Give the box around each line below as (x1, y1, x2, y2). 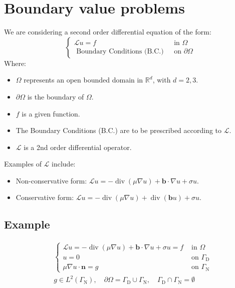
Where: (4, 57, 26, 68)
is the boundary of (27, 91, 84, 101)
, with (152, 74, 171, 85)
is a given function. (22, 108, 80, 118)
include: (52, 158, 76, 169)
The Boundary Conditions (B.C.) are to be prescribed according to (16, 125, 222, 135)
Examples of (4, 158, 42, 169)
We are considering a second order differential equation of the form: (4, 26, 211, 37)
